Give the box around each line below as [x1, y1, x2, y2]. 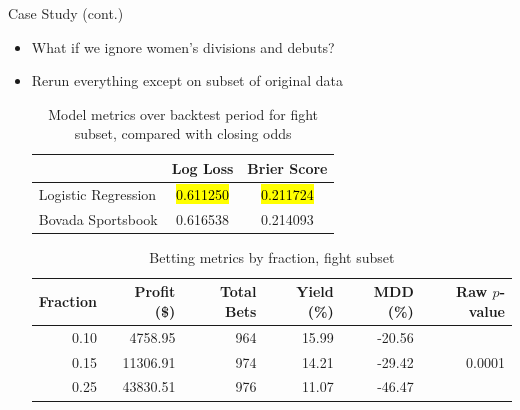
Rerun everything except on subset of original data [31, 70, 344, 91]
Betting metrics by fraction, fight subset [149, 246, 395, 267]
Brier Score [247, 157, 328, 178]
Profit [134, 281, 176, 302]
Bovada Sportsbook [38, 208, 158, 229]
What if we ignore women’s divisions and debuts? [31, 36, 335, 57]
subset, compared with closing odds [74, 123, 292, 144]
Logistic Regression [38, 183, 157, 204]
